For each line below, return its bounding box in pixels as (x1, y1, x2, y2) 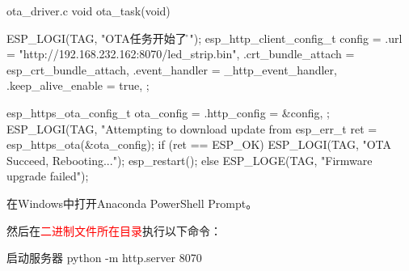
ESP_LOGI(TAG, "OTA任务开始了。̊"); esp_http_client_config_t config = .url (6, 29, 403, 46)
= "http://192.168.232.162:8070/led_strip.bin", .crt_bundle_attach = (6, 45, 355, 62)
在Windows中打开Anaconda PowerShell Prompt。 (6, 194, 258, 211)
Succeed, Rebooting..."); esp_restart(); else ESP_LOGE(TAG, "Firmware (6, 151, 373, 168)
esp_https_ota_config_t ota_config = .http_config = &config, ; (6, 104, 330, 121)
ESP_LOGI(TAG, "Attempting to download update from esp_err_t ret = (6, 120, 377, 137)
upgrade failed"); (6, 167, 89, 184)
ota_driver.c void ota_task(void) (6, 2, 171, 19)
